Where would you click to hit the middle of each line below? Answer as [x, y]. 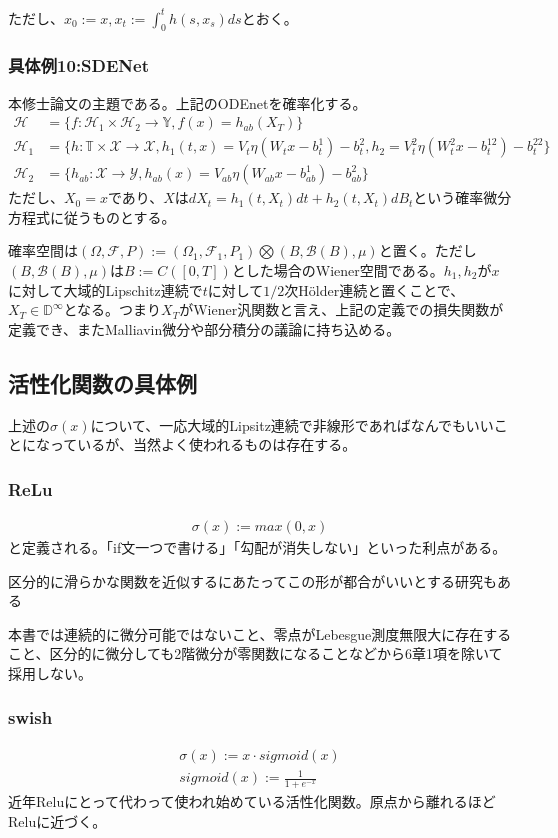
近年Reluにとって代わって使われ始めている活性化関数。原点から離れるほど [252, 801]
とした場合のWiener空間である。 [337, 269]
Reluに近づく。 [57, 820]
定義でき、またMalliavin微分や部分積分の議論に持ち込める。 [204, 328]
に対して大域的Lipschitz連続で [105, 289]
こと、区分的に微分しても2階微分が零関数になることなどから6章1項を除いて [255, 653]
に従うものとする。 [112, 216]
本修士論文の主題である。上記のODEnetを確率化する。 [187, 102]
